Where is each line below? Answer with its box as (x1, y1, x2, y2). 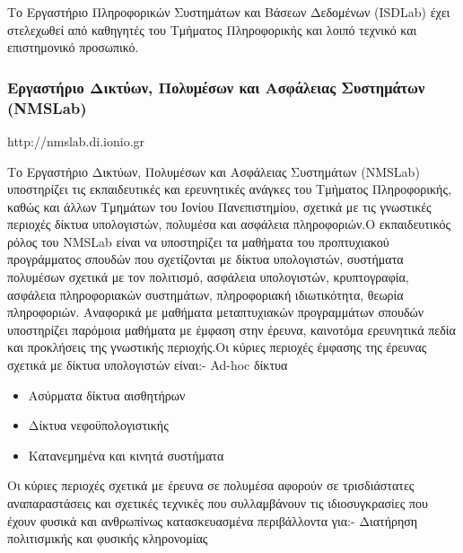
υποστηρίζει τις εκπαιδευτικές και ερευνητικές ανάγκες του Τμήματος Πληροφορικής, (7, 180, 451, 198)
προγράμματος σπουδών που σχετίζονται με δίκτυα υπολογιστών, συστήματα (7, 250, 404, 268)
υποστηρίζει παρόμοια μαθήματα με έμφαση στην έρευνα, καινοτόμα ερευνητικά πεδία (7, 320, 456, 338)
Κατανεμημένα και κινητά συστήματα (28, 445, 224, 464)
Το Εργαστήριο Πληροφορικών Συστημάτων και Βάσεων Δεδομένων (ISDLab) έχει (7, 3, 450, 21)
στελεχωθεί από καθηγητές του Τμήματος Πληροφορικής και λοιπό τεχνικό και (7, 20, 417, 39)
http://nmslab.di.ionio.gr (7, 131, 145, 150)
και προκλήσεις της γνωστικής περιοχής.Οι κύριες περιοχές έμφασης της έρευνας (7, 338, 427, 356)
